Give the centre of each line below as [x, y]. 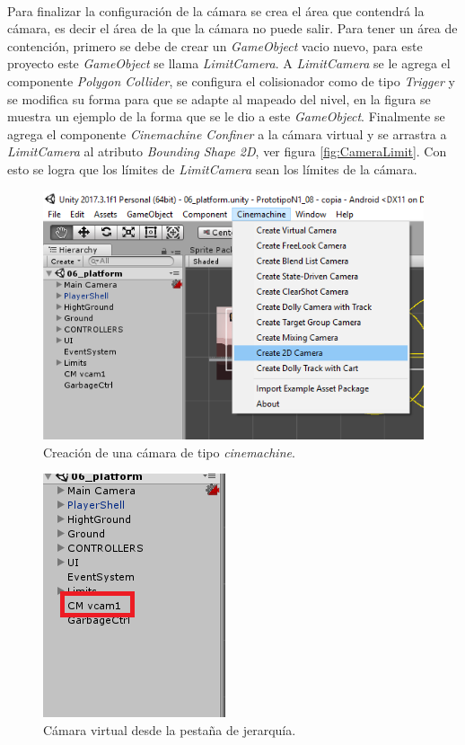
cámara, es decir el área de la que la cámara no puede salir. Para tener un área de [232, 28]
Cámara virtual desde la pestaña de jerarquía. [170, 729]
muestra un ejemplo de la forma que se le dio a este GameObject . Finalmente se [226, 116]
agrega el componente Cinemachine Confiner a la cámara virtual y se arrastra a [227, 133]
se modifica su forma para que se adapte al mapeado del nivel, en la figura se [219, 98]
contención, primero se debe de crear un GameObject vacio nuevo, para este [215, 45]
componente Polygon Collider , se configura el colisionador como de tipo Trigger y [231, 80]
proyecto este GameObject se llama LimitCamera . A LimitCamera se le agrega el [229, 63]
